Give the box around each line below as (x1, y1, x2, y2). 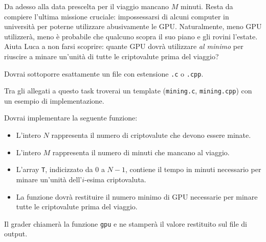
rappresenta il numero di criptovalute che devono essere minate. (51, 130, 251, 140)
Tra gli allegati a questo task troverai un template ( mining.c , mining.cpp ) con (4, 85, 252, 96)
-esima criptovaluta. (84, 174, 146, 184)
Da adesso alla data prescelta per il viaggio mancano (4, 1, 169, 11)
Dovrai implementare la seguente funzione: (4, 112, 138, 123)
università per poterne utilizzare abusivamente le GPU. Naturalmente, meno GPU (4, 21, 262, 32)
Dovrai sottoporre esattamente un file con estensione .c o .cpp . (4, 68, 204, 79)
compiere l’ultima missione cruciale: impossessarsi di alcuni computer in (4, 11, 229, 21)
